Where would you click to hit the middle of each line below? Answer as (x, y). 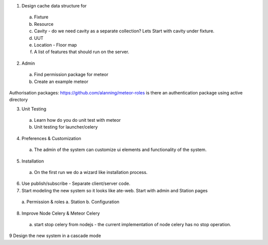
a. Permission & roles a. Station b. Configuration (70, 202)
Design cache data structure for (54, 6)
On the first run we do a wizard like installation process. (91, 172)
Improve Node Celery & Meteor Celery (61, 213)
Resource (44, 24)
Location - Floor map (55, 45)
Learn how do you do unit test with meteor (77, 120)
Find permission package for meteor (71, 75)
